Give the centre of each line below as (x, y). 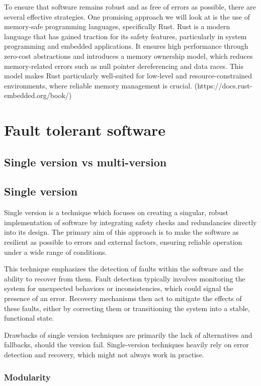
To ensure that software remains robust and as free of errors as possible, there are (130, 7)
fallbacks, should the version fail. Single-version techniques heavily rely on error (126, 345)
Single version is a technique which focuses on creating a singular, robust (116, 212)
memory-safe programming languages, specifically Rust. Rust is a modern (117, 26)
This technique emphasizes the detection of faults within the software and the (124, 269)
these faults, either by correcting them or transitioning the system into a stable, (127, 308)
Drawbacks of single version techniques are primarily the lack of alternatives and (128, 334)
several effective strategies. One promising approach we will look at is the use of (127, 16)
